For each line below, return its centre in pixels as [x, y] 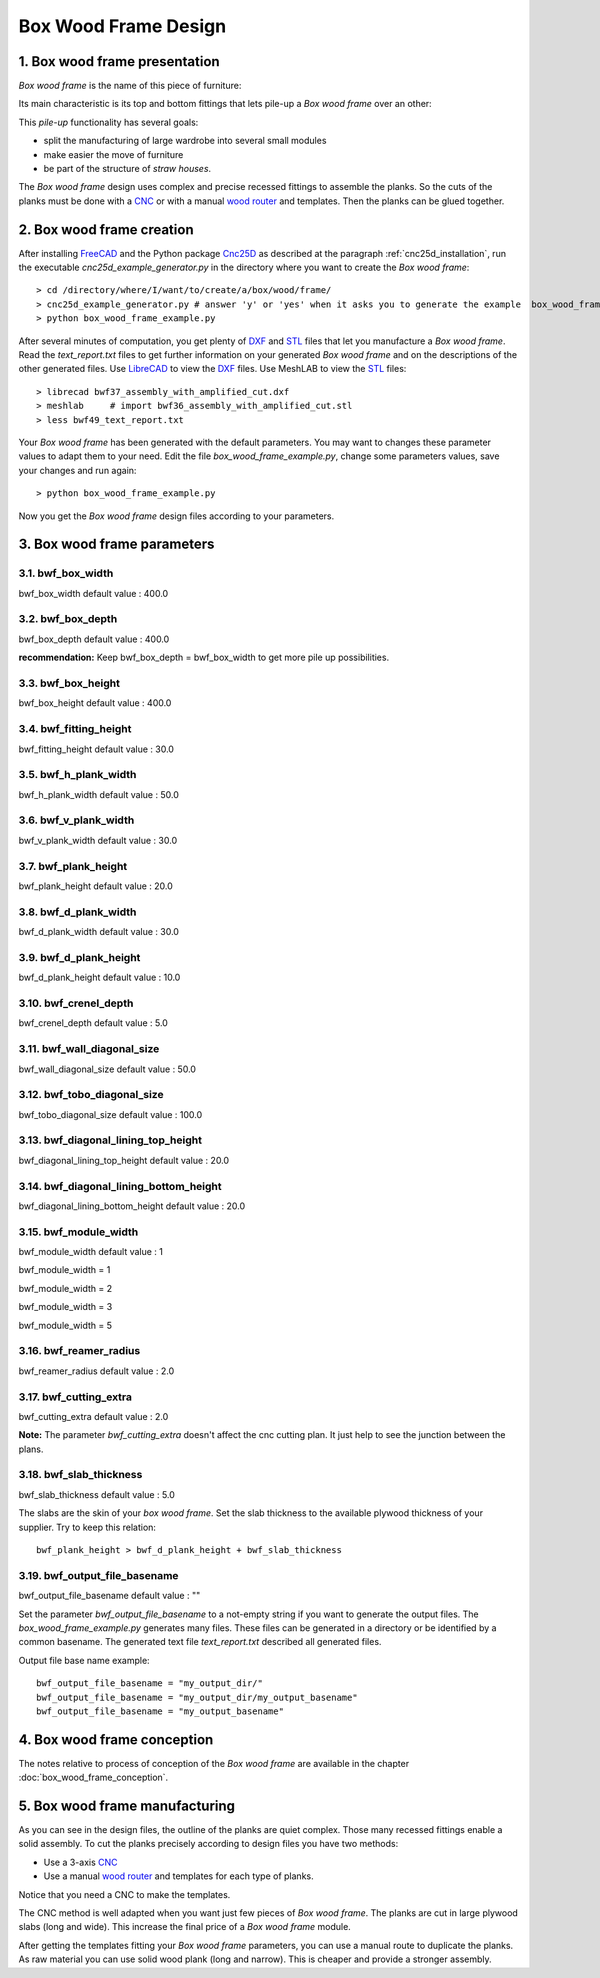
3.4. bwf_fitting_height [75, 729]
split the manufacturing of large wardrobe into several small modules [185, 141]
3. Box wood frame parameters [116, 544]
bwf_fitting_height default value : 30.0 [96, 749]
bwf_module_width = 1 [64, 1270]
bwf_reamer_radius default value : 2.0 [96, 1371]
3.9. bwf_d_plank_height [79, 957]
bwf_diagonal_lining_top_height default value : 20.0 [124, 1160]
